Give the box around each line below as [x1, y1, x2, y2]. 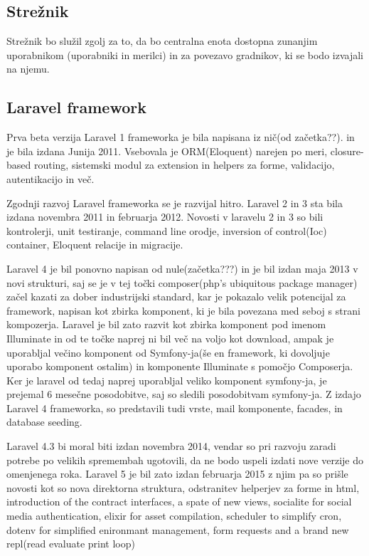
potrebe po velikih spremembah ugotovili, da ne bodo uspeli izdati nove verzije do [6, 452, 363, 467]
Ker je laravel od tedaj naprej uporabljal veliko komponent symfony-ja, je [6, 372, 327, 387]
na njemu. [6, 61, 50, 76]
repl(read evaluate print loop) [6, 536, 135, 551]
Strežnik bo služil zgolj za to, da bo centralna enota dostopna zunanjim [6, 33, 318, 48]
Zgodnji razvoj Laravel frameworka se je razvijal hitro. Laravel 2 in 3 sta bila [6, 195, 343, 210]
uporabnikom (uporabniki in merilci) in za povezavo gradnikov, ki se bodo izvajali [6, 47, 363, 62]
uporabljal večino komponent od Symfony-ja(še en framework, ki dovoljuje [6, 345, 330, 360]
